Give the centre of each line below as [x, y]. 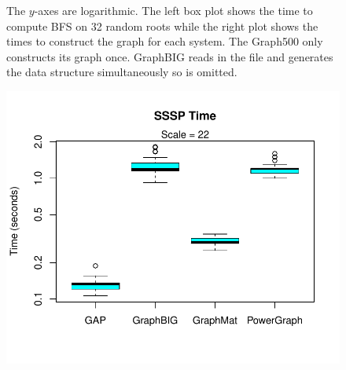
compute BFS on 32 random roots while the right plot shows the [162, 26]
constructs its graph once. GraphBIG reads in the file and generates [170, 56]
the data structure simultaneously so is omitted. [122, 72]
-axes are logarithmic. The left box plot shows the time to [173, 10]
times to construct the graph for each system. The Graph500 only [165, 41]
